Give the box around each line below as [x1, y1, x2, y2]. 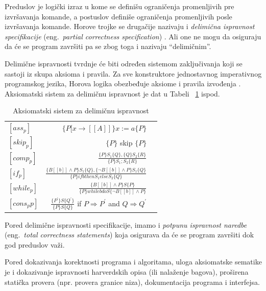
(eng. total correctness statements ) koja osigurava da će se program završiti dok [5, 229, 254, 240]
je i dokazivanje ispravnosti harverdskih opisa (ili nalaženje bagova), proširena [5, 266, 249, 277]
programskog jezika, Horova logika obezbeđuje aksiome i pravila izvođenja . [5, 78, 241, 89]
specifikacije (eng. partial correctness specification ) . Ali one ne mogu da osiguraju [5, 31, 261, 41]
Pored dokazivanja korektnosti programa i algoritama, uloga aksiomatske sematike [5, 256, 262, 267]
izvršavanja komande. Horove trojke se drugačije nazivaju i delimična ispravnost [5, 21, 255, 32]
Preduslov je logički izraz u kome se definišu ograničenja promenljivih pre [5, 1, 234, 11]
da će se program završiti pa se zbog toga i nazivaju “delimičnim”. [5, 41, 211, 52]
